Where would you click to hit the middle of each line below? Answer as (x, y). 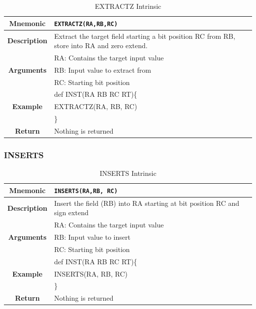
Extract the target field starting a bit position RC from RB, (145, 36)
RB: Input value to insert (92, 237)
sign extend (71, 212)
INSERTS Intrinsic (128, 173)
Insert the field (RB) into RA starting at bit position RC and (147, 203)
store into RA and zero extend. (101, 45)
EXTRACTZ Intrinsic (128, 6)
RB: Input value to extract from (103, 70)
